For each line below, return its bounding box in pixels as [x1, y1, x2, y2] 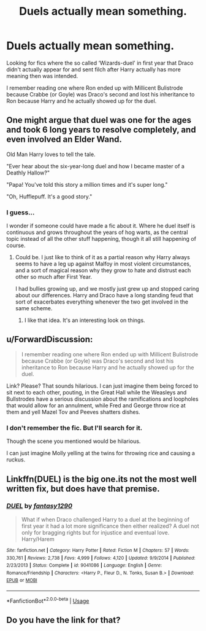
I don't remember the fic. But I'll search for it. [6, 423, 143, 432]
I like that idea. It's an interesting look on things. [24, 316, 145, 324]
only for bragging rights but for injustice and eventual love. [21, 528, 170, 536]
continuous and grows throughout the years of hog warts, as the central [6, 229, 188, 236]
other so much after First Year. [15, 273, 93, 281]
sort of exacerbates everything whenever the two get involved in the [15, 298, 189, 305]
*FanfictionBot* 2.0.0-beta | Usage [6, 596, 90, 605]
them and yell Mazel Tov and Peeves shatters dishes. [6, 408, 140, 415]
